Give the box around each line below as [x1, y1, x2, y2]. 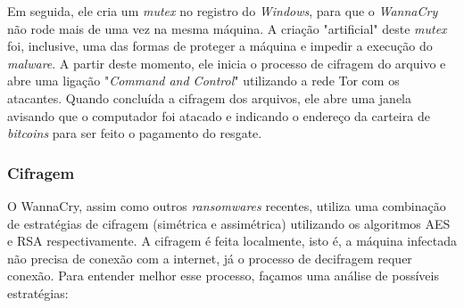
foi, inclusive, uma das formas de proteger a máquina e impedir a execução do [7, 36, 433, 55]
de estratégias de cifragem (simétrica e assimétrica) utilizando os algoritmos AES [7, 214, 451, 232]
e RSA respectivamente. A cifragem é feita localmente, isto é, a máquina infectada [7, 231, 457, 250]
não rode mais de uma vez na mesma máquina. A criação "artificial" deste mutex [7, 19, 447, 37]
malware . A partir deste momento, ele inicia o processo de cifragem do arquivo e [7, 53, 446, 72]
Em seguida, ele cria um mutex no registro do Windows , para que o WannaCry [7, 2, 438, 20]
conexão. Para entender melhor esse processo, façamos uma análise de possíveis [7, 266, 439, 285]
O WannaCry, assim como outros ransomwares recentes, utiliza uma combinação [7, 196, 446, 215]
